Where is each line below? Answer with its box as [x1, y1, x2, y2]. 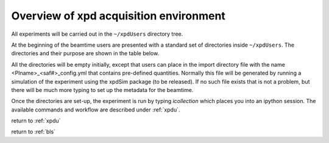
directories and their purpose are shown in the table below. [11, 50, 160, 57]
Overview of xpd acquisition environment [11, 9, 225, 22]
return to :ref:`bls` [11, 128, 56, 136]
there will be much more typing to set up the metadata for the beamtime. [11, 86, 194, 93]
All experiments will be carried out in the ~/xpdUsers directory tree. [11, 30, 183, 38]
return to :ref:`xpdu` [11, 117, 61, 124]
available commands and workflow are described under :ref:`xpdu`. [11, 106, 180, 113]
